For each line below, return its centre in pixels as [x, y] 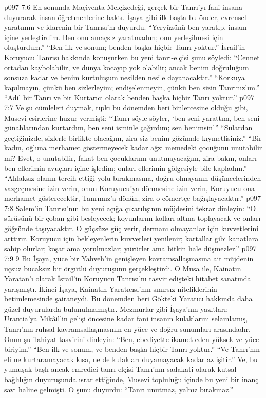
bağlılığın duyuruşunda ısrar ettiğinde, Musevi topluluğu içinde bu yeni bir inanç [131, 379]
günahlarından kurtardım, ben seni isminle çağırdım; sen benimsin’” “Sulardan [128, 128]
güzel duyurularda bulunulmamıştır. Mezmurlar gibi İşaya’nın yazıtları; [116, 308]
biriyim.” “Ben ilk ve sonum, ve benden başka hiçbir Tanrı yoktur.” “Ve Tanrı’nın [132, 349]
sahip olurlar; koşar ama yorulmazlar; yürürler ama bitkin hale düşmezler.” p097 [130, 248]
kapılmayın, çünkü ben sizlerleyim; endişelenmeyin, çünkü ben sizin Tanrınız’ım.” [132, 87]
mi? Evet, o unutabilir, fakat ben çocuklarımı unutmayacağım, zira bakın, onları [130, 157]
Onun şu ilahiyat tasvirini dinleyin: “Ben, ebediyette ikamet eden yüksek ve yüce [132, 339]
